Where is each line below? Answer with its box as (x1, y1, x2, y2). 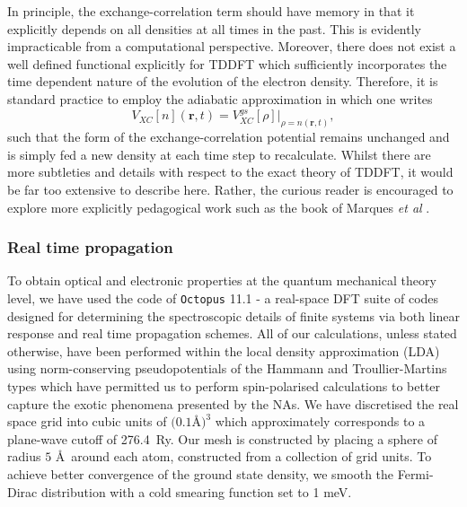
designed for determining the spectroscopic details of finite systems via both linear (7, 306, 460, 325)
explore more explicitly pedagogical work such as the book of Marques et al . (7, 197, 430, 216)
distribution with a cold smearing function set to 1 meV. (40, 482, 352, 501)
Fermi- (397, 465, 434, 484)
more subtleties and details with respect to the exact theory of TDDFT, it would (7, 162, 454, 181)
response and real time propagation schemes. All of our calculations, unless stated (7, 324, 457, 343)
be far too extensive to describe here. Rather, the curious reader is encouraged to (7, 180, 454, 199)
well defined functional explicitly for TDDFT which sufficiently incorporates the (7, 54, 447, 73)
